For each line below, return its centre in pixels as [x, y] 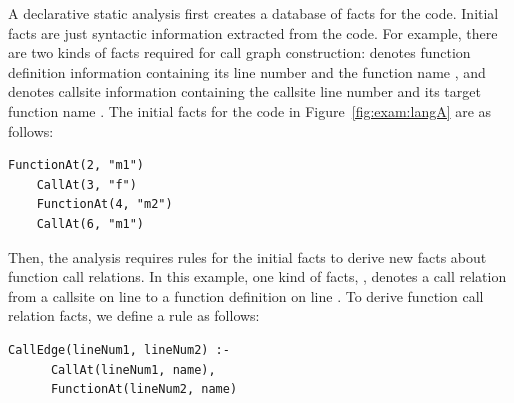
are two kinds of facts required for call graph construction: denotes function [239, 52]
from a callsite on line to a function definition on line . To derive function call [246, 295]
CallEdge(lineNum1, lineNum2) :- [119, 349]
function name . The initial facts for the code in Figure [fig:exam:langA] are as [250, 110]
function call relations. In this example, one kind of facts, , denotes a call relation [257, 276]
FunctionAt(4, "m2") [104, 204]
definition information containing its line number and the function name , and [247, 71]
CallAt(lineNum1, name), [133, 369]
